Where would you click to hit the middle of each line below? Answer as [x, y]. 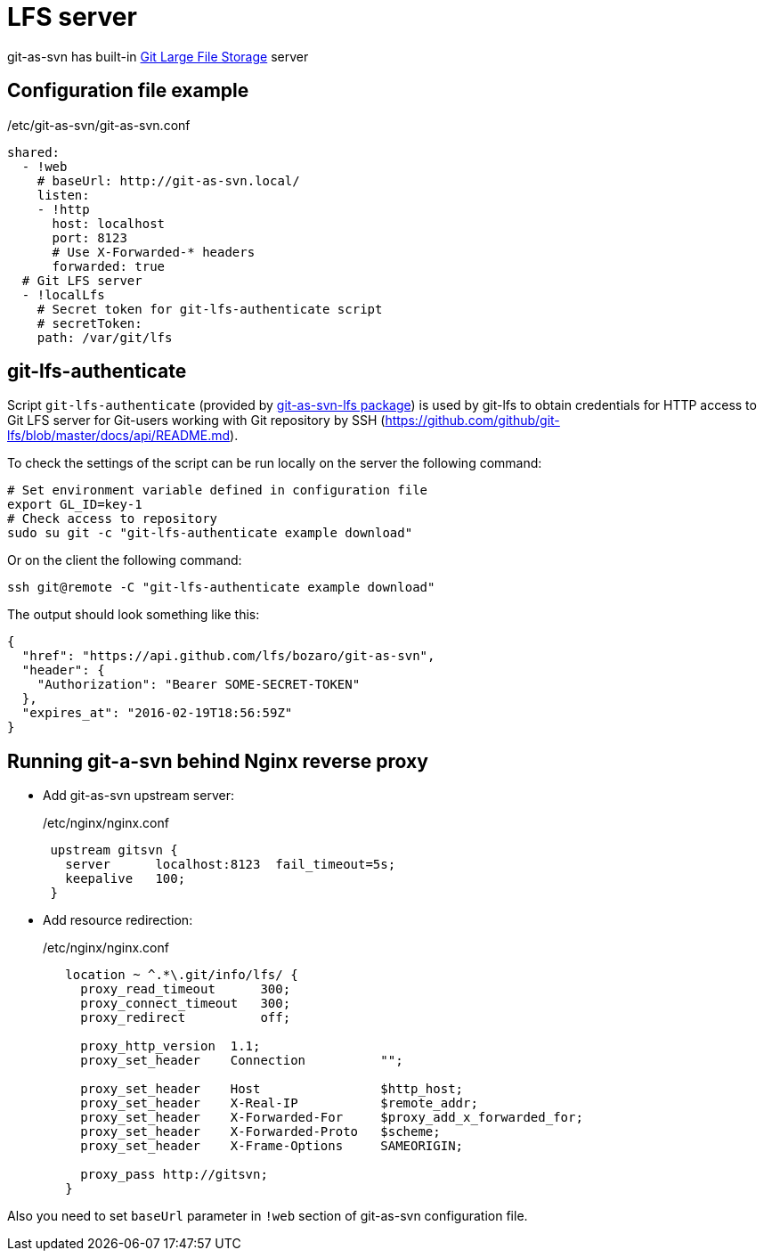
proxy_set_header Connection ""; [242, 1061]
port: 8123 [89, 237]
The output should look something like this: [134, 615]
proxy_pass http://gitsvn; [174, 1175]
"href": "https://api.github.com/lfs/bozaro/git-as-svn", [228, 656]
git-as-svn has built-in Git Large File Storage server [158, 56]
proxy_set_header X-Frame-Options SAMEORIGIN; [272, 1146]
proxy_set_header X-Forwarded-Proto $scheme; [260, 1132]
